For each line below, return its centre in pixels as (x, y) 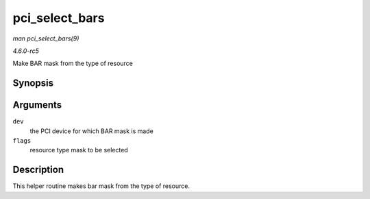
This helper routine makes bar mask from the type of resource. (101, 186)
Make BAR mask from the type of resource (73, 63)
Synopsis (33, 83)
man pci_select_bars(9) (46, 38)
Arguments (37, 105)
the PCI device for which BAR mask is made (91, 131)
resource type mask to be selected (79, 150)
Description (38, 170)
